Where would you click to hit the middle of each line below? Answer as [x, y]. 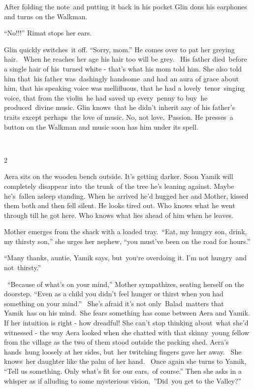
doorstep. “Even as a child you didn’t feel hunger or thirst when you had [114, 294]
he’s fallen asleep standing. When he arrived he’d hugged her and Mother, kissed [126, 195]
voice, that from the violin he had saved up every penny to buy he [106, 97]
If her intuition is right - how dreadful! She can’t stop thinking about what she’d [126, 323]
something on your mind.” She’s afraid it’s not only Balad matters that [114, 303]
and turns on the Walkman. [46, 16]
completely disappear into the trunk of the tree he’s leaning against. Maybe [119, 186]
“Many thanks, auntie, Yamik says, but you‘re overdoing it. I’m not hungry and [126, 258]
